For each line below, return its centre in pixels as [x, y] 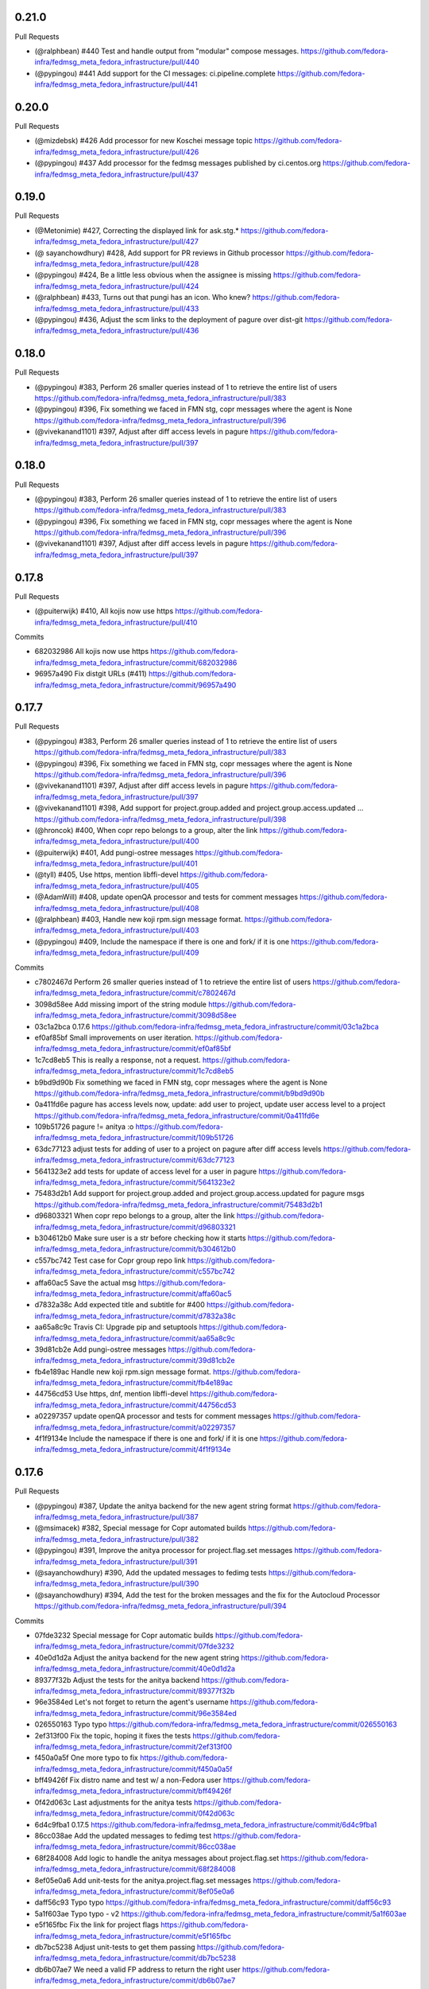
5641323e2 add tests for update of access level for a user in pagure [146, 1171]
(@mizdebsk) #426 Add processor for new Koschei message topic [144, 141]
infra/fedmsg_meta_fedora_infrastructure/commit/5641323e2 [135, 1182]
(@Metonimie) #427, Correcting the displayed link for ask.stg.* [137, 230]
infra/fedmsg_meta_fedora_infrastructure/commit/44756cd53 [135, 1405]
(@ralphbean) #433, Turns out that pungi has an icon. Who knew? [143, 298]
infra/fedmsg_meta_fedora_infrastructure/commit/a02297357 [135, 1427]
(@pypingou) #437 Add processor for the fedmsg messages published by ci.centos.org [178, 163]
